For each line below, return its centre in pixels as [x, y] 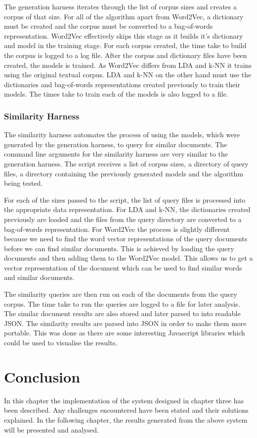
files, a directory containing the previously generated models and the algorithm [124, 173]
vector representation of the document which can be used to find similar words [123, 267]
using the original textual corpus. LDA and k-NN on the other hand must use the [128, 75]
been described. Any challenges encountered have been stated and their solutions [126, 410]
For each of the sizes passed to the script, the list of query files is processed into [125, 199]
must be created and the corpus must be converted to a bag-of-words [108, 26]
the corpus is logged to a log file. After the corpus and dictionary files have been [126, 55]
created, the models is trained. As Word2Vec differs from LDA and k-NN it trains [128, 65]
